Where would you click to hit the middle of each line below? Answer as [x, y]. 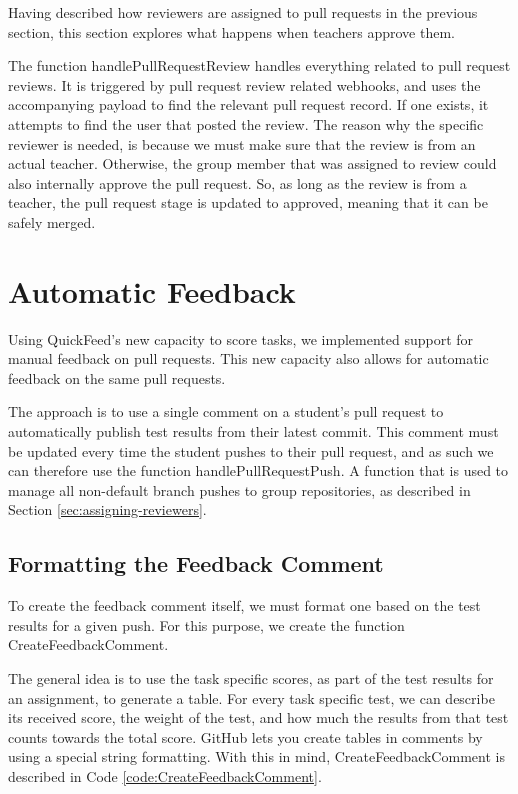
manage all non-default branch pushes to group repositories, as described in [239, 489]
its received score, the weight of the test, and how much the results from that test [258, 717]
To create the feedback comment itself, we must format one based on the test [244, 605]
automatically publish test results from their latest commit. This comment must [253, 431]
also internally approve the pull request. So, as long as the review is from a [237, 182]
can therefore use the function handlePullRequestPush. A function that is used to [258, 470]
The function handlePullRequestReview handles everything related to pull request [259, 65]
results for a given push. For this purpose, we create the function [206, 624]
